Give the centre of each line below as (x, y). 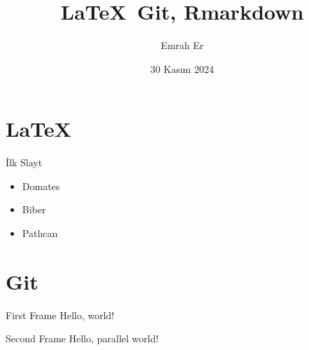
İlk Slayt (24, 162)
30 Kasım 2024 (182, 68)
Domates (41, 186)
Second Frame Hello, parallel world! (82, 338)
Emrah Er (182, 45)
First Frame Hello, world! (60, 315)
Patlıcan (40, 233)
